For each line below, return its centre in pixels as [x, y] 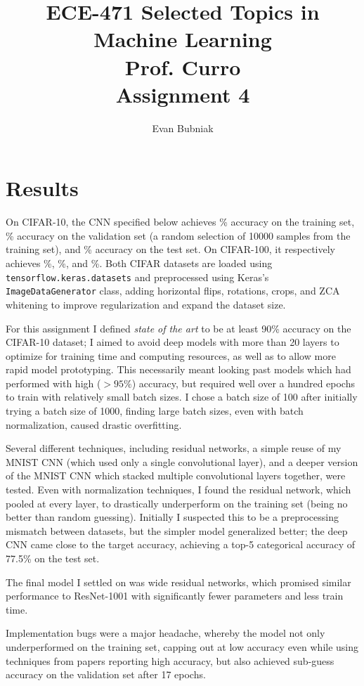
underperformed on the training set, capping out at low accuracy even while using [182, 646]
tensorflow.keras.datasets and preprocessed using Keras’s [137, 277]
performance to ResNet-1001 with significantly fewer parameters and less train [175, 596]
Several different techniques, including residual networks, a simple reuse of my [174, 448]
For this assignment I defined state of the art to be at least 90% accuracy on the [178, 328]
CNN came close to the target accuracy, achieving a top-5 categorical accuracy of [181, 544]
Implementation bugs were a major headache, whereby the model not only [165, 633]
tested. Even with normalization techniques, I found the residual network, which [178, 490]
